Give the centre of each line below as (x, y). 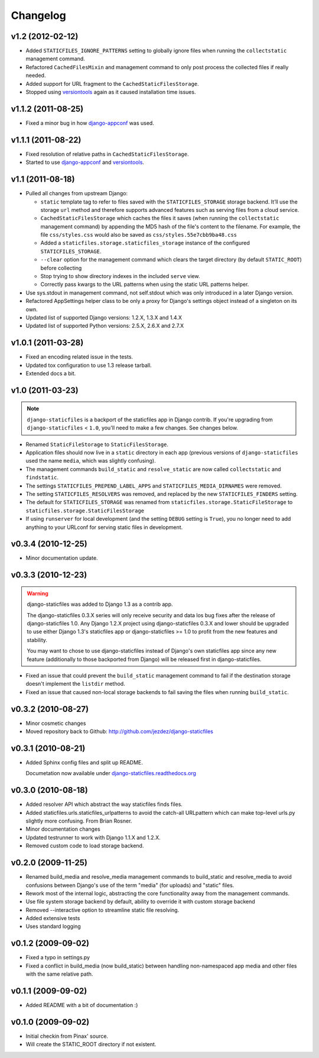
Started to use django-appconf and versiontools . (85, 162)
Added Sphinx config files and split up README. (84, 762)
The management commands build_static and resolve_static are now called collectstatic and (153, 469)
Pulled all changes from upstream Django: (77, 193)
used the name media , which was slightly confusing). (91, 461)
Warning (38, 593)
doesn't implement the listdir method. (75, 684)
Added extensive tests (53, 918)
